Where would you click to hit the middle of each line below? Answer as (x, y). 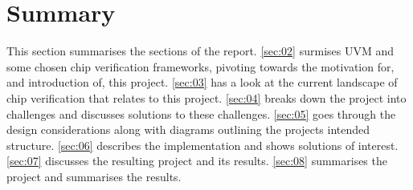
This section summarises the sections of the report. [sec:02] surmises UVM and (200, 51)
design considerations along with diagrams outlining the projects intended (188, 129)
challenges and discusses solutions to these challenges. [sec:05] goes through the (201, 113)
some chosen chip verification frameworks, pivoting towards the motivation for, (200, 66)
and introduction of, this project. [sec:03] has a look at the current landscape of (202, 82)
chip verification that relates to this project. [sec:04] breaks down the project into (206, 97)
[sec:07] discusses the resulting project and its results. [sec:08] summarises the (197, 161)
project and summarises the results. (94, 176)
